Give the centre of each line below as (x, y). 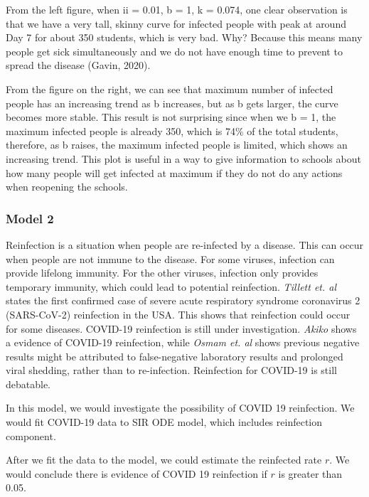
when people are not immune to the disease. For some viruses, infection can (170, 258)
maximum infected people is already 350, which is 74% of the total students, (172, 130)
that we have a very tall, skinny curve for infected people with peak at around (176, 23)
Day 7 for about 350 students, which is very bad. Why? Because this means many (184, 37)
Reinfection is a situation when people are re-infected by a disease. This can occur (185, 244)
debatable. (28, 384)
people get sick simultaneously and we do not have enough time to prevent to (174, 51)
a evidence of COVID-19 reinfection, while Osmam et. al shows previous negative (183, 342)
